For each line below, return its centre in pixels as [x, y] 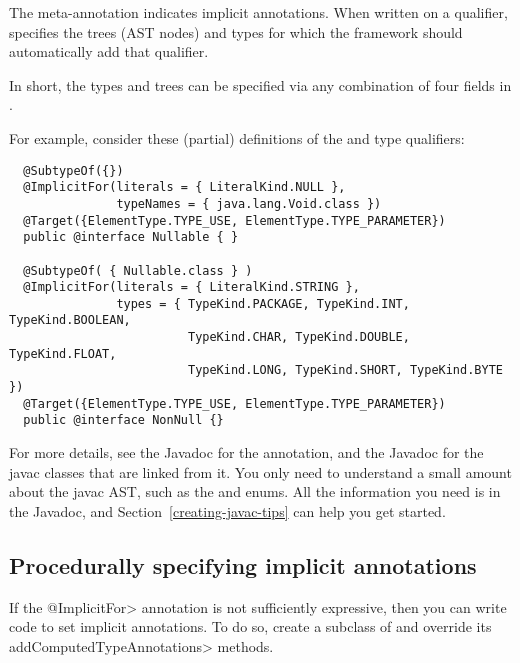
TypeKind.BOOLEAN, [70, 320]
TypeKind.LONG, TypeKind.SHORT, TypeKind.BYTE [345, 370]
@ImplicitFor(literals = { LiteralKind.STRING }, [191, 287]
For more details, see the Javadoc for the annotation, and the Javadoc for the [246, 452]
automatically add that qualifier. [109, 51]
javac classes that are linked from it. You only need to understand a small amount [260, 471]
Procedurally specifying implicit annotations [243, 564]
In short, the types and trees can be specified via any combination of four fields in [260, 84]
